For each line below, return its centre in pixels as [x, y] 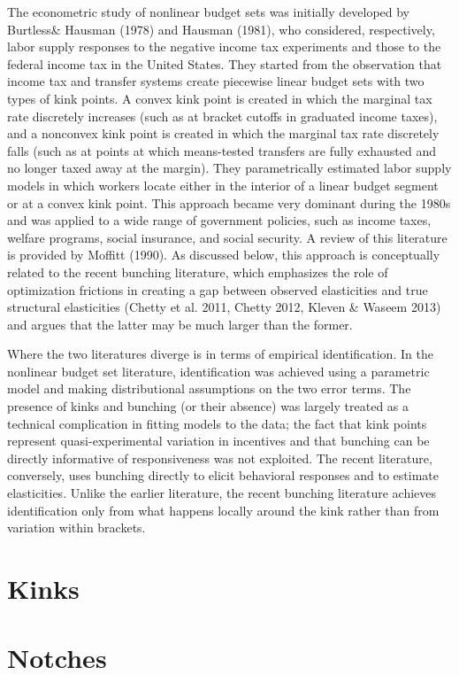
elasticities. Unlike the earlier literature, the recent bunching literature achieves [222, 493]
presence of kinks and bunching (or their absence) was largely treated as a [208, 406]
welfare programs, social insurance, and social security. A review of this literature [227, 237]
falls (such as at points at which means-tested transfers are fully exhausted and [222, 150]
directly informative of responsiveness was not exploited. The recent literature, [220, 458]
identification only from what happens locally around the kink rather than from [223, 510]
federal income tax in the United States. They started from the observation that [225, 63]
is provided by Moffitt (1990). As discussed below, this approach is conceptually [224, 255]
